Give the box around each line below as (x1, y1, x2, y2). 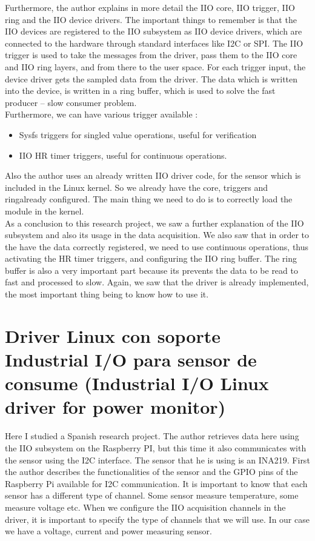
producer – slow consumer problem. (5, 96, 137, 108)
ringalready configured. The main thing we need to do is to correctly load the (5, 193, 293, 205)
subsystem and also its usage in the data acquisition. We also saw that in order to (5, 228, 310, 241)
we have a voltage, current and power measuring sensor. (5, 525, 212, 537)
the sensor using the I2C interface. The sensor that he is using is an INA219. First (5, 453, 310, 466)
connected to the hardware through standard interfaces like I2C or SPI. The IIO (5, 36, 303, 49)
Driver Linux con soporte (5, 323, 220, 348)
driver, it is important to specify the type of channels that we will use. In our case (5, 513, 310, 525)
